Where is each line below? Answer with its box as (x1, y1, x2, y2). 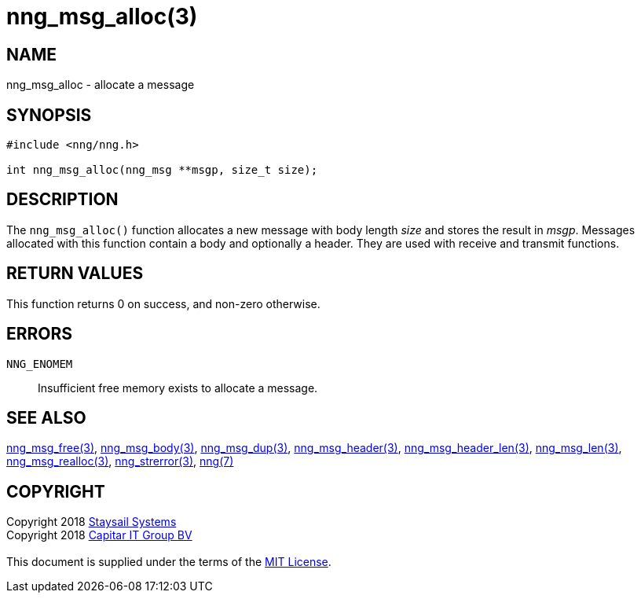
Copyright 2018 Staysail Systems (6, 515, 177, 529)
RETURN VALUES (6, 263, 144, 284)
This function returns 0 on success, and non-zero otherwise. (6, 296, 320, 311)
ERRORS (6, 324, 73, 344)
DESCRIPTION (6, 189, 119, 210)
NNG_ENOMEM (6, 357, 73, 370)
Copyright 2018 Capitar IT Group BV (6, 528, 192, 542)
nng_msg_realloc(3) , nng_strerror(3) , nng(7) (6, 454, 234, 469)
